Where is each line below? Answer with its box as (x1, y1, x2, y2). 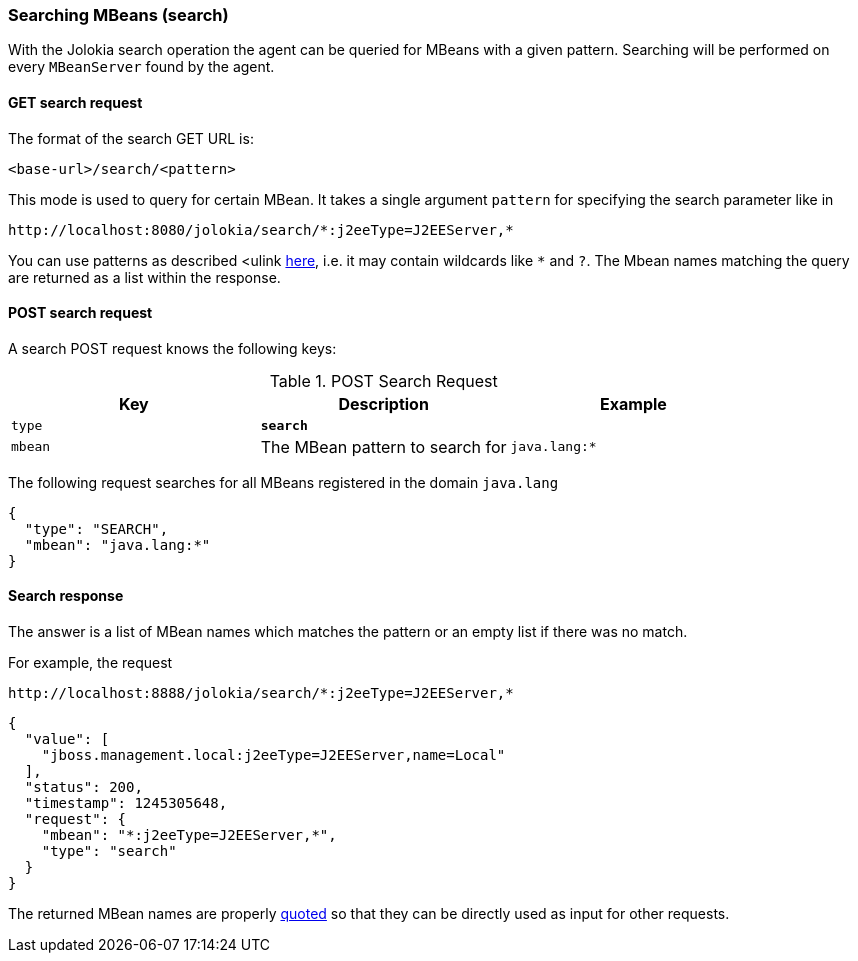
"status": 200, (24, 779, 143, 796)
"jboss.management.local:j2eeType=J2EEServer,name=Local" (41, 747, 506, 764)
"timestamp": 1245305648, (24, 795, 228, 812)
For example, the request (8, 654, 173, 672)
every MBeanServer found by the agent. (8, 58, 275, 76)
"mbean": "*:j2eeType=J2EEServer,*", (41, 827, 337, 844)
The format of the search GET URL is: (8, 129, 254, 147)
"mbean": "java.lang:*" (24, 536, 211, 553)
